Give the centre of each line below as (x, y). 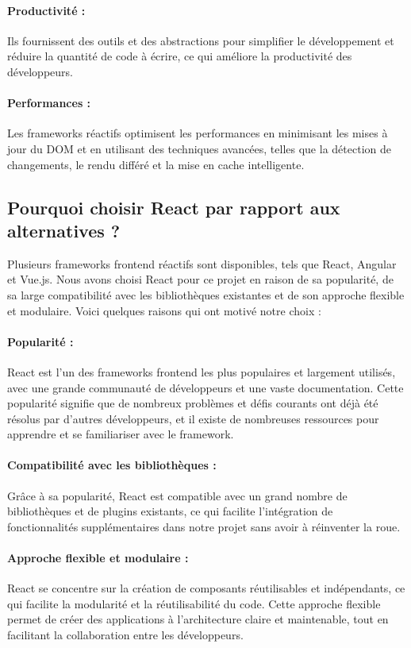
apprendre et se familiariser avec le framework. (121, 434)
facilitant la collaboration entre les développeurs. (125, 635)
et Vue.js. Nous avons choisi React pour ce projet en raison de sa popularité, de (200, 279)
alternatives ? (64, 230)
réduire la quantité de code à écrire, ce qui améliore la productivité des (180, 56)
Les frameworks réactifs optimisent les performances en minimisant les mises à (198, 133)
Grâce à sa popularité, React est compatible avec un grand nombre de (177, 495)
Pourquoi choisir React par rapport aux (174, 207)
